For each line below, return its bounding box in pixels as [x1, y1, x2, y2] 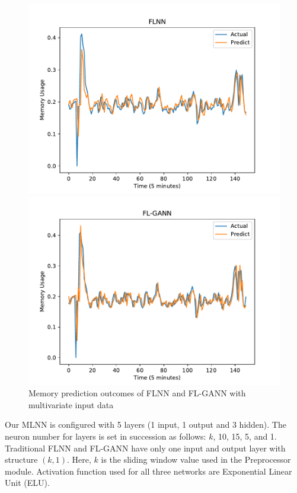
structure [5, 453, 38, 466]
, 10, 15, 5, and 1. [213, 430, 277, 442]
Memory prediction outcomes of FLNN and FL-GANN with [28, 387, 246, 399]
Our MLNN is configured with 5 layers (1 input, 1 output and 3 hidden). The [5, 418, 286, 431]
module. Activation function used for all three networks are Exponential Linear [5, 465, 292, 477]
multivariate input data [28, 398, 114, 411]
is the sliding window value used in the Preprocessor [101, 453, 291, 466]
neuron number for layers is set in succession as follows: [5, 430, 206, 442]
